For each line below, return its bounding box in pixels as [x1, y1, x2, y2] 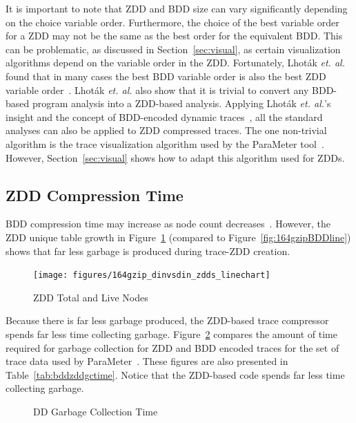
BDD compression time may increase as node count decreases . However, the [6, 216, 330, 231]
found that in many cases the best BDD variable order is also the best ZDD [6, 68, 326, 83]
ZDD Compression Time [6, 184, 184, 205]
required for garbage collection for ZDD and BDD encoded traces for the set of [6, 340, 339, 355]
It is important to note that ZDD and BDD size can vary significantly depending [6, 1, 348, 15]
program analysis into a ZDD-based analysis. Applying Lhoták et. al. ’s [32, 96, 331, 111]
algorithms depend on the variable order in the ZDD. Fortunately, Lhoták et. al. [6, 55, 345, 70]
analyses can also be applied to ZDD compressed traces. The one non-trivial [6, 123, 327, 138]
